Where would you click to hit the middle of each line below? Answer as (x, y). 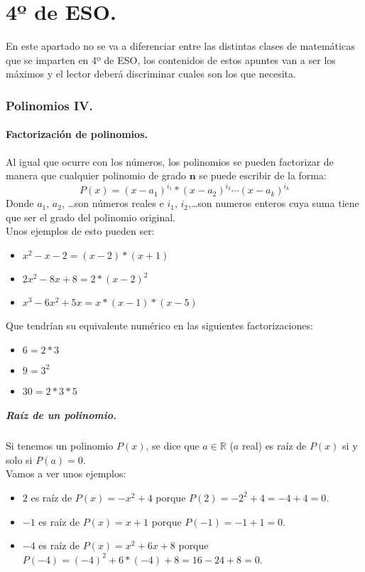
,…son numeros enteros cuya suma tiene (274, 203)
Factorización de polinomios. (77, 134)
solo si (19, 459)
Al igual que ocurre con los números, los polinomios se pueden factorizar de (170, 161)
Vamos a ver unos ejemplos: (66, 473)
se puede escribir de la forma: (263, 175)
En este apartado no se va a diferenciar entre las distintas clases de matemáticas (180, 46)
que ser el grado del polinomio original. (91, 217)
